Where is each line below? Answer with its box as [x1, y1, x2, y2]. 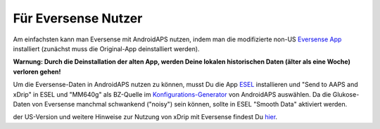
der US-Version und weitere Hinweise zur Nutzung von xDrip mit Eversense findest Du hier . [13, 113, 278, 121]
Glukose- [332, 90, 360, 98]
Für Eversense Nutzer [13, 11, 143, 26]
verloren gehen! [13, 67, 61, 76]
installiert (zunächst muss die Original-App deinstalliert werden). [13, 44, 200, 53]
